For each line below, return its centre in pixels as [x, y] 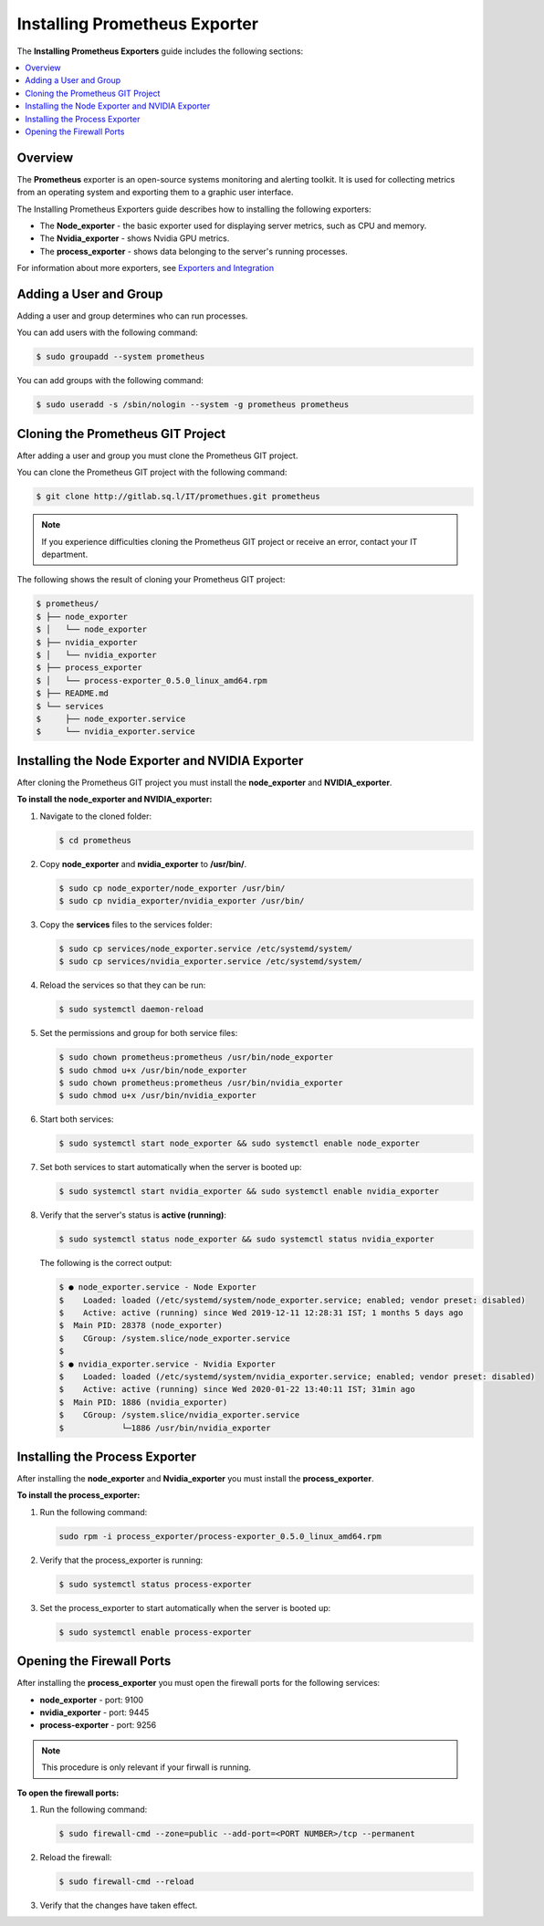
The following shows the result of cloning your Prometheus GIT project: [151, 580]
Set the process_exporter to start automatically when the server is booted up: [185, 1607]
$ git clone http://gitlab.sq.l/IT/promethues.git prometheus [178, 497]
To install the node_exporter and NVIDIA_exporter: [115, 800]
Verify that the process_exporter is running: [121, 1560]
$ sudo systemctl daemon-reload [131, 1010]
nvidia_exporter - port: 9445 [94, 1712]
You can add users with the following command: [107, 332]
